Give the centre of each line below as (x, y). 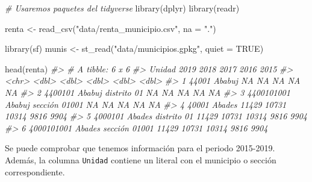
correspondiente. (35, 171)
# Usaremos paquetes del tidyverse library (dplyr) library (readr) (122, 8)
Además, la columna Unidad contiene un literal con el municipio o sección (141, 159)
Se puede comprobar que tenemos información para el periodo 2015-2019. (140, 148)
